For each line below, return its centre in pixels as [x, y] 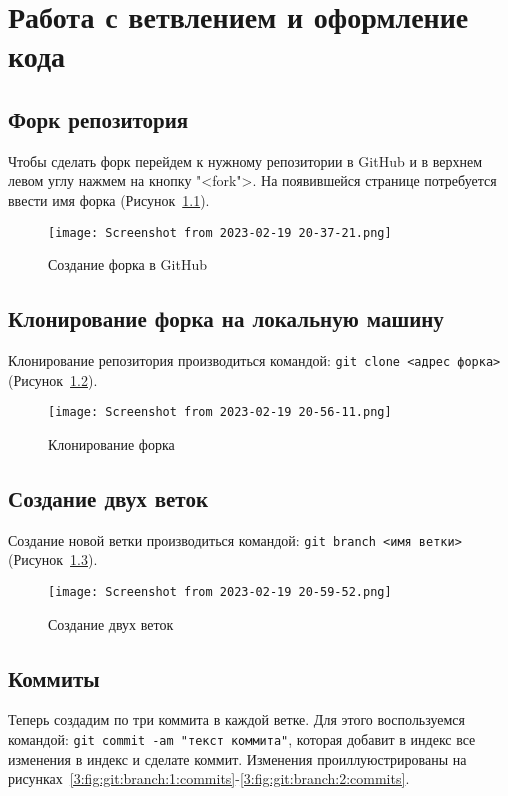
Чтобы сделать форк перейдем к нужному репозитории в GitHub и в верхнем [245, 160]
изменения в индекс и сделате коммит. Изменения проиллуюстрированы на [237, 758]
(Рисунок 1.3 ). [53, 559]
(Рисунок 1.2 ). [53, 379]
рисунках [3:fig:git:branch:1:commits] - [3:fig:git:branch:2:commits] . [209, 778]
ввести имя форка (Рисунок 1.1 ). [109, 199]
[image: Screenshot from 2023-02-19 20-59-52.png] [220, 591]
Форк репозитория [98, 118]
